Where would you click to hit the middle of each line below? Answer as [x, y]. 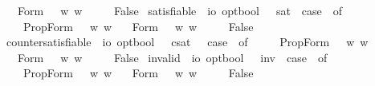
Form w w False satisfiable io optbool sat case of [180, 10]
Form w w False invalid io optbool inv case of [172, 57]
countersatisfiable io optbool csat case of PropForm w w [187, 42]
